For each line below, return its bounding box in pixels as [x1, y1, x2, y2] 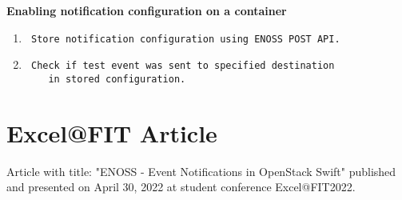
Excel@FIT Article [6, 116, 217, 149]
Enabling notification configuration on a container [6, 2, 287, 18]
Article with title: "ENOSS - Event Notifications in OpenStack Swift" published [6, 162, 396, 179]
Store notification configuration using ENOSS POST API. [30, 33, 340, 45]
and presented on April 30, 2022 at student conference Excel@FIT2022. [6, 178, 356, 195]
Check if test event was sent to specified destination [30, 60, 335, 72]
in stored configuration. [48, 73, 186, 85]
